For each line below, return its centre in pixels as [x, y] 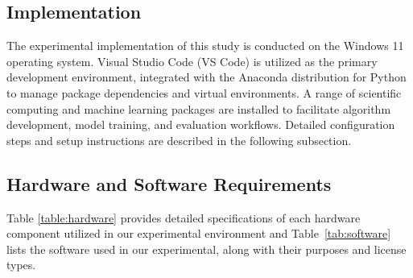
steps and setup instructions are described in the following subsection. [179, 140]
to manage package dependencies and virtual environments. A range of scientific [204, 92]
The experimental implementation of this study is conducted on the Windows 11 [205, 46]
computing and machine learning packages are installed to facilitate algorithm [199, 108]
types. [21, 265]
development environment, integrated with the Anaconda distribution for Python [206, 77]
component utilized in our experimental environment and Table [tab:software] [199, 233]
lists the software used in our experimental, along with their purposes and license [206, 249]
